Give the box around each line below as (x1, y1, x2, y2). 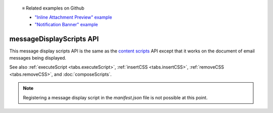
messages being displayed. (9, 55, 67, 61)
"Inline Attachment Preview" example (34, 14, 112, 20)
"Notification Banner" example (34, 21, 98, 27)
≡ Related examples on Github (22, 5, 84, 11)
